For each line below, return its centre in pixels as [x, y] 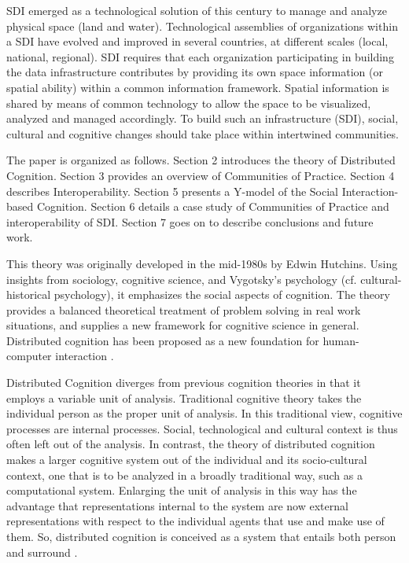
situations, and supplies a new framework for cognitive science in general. [183, 325]
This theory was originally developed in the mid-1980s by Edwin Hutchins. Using [202, 263]
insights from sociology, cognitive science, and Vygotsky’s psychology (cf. [182, 279]
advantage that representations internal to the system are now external [177, 505]
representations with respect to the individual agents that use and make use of [195, 521]
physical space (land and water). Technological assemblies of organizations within [202, 26]
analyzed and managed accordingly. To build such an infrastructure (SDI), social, [203, 118]
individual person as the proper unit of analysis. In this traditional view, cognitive [204, 413]
